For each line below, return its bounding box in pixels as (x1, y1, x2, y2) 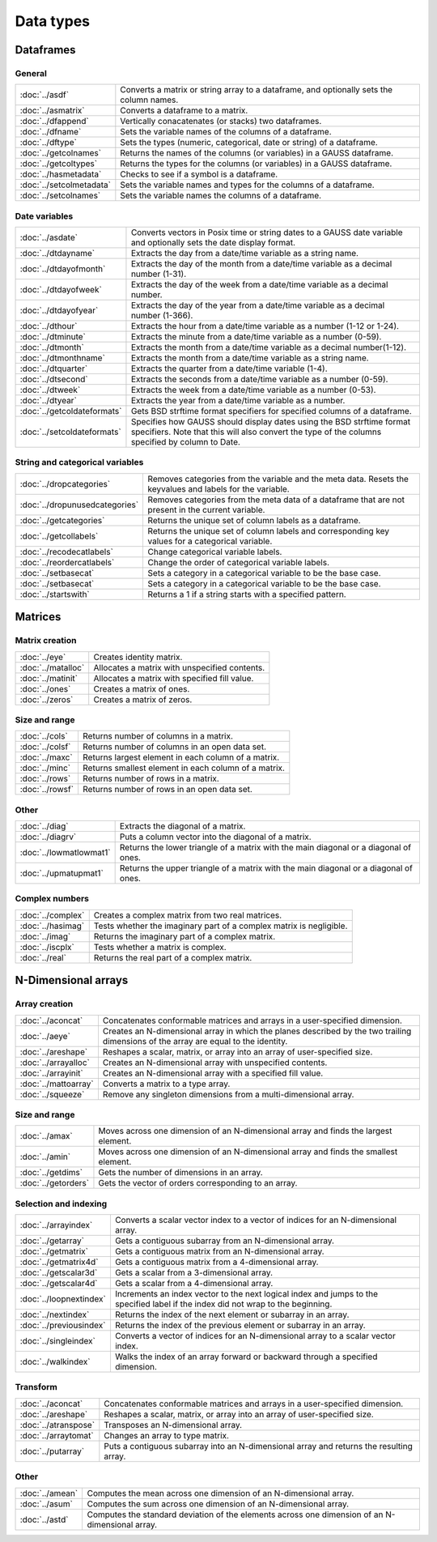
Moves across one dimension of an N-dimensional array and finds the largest (98, 1126, 392, 1137)
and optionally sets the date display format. (130, 237, 295, 249)
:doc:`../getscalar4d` (19, 1278, 98, 1289)
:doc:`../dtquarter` (19, 363, 88, 374)
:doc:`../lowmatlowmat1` (19, 847, 111, 858)
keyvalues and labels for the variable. (147, 483, 291, 494)
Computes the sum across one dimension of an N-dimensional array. (87, 1498, 350, 1510)
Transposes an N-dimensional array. (104, 1419, 243, 1430)
